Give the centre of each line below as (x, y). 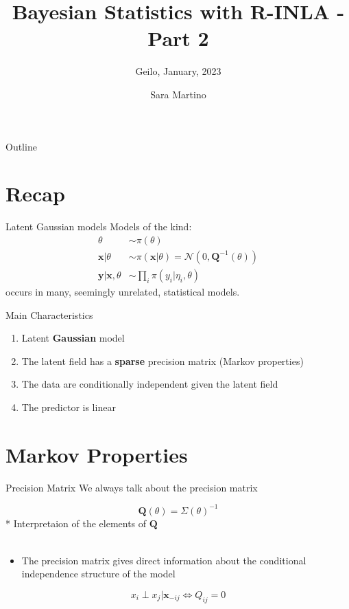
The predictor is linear (69, 407)
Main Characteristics (49, 314)
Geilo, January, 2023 (178, 71)
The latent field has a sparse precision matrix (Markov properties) (163, 361)
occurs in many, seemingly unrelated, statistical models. (123, 291)
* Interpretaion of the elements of (76, 523)
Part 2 (178, 38)
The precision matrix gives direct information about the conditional (164, 560)
